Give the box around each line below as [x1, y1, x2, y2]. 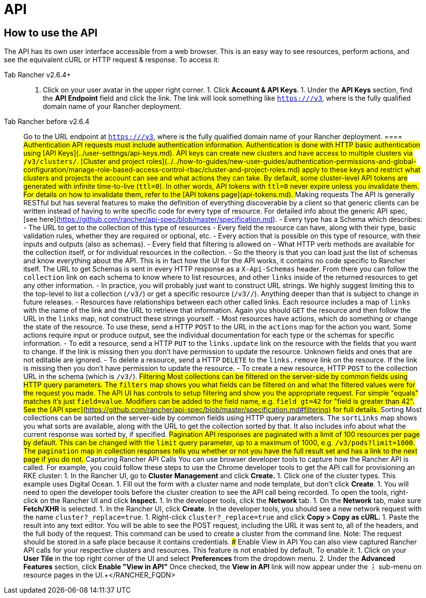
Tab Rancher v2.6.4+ [4, 71, 71, 79]
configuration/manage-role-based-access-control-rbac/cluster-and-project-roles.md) [23, 165, 300, 174]
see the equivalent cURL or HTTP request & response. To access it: [4, 55, 220, 64]
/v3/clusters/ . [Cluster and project [23, 157, 145, 166]
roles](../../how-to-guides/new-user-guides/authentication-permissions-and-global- [146, 157, 417, 166]
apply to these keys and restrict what [302, 165, 421, 174]
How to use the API [4, 26, 98, 39]
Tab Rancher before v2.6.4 [4, 117, 90, 126]
